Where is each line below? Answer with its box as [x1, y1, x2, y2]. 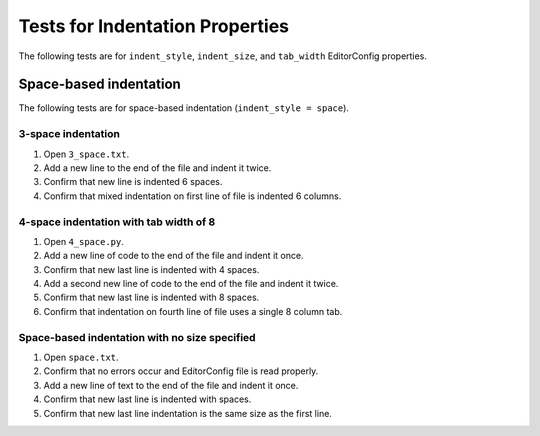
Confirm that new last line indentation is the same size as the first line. [43, 407, 332, 419]
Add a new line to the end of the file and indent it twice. [43, 161, 272, 174]
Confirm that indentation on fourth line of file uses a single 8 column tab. [43, 305, 343, 317]
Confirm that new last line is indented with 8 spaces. [43, 291, 260, 304]
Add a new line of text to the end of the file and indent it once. [43, 379, 299, 391]
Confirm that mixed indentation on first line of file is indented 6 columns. [43, 190, 342, 202]
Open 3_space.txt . [43, 148, 130, 160]
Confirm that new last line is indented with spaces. [43, 393, 252, 405]
